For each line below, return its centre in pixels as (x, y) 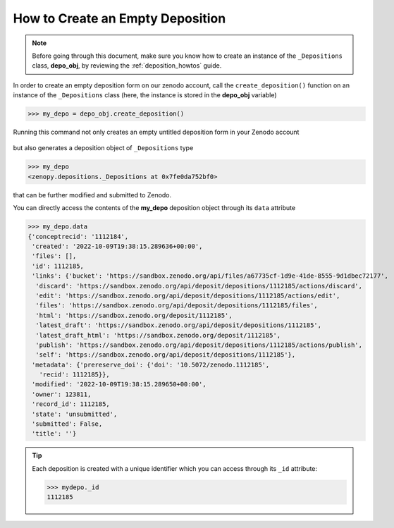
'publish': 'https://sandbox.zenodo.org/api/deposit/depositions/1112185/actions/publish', (199, 345)
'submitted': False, (67, 424)
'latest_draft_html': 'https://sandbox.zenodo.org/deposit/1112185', (158, 335)
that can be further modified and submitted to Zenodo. (92, 195)
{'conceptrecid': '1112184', (78, 237)
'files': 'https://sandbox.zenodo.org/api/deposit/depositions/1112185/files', (177, 306)
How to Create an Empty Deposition (119, 18)
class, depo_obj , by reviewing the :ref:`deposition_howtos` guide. (127, 66)
